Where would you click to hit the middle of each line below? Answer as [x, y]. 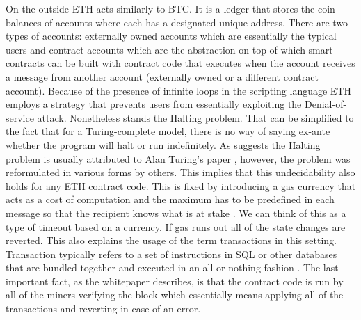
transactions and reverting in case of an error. [103, 309]
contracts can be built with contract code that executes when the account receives [180, 63]
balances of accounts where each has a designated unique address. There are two [177, 22]
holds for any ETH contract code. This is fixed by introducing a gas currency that [181, 185]
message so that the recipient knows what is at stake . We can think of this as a [176, 213]
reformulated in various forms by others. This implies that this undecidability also [180, 172]
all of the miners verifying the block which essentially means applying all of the [175, 295]
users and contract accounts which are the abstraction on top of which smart [169, 49]
